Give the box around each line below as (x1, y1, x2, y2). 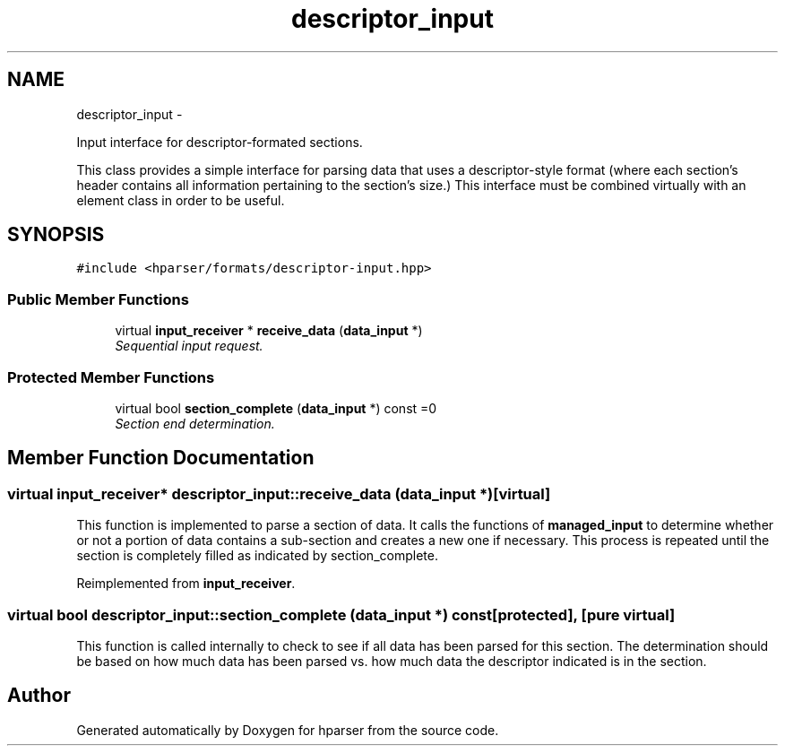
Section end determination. (115, 415, 275, 431)
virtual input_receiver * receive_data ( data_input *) (115, 323, 423, 339)
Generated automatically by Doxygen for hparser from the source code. (76, 722, 499, 738)
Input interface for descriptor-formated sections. (76, 134, 363, 150)
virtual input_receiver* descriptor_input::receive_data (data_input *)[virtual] (7, 484, 551, 503)
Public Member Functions (7, 290, 189, 308)
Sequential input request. (115, 338, 263, 354)
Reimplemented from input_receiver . (76, 576, 296, 592)
